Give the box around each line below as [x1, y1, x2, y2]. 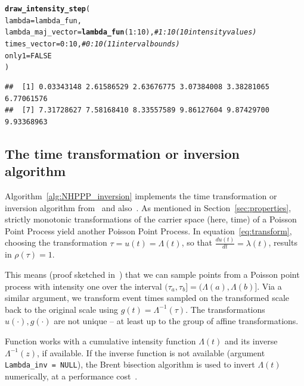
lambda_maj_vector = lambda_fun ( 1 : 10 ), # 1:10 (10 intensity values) [5, 28, 257, 37]
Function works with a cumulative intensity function [5, 334, 196, 347]
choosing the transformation [5, 236, 107, 249]
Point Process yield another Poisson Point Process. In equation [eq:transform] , [5, 224, 292, 237]
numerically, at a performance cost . [5, 369, 138, 382]
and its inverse [225, 334, 278, 347]
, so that [181, 236, 213, 249]
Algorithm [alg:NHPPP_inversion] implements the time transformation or [5, 189, 277, 202]
